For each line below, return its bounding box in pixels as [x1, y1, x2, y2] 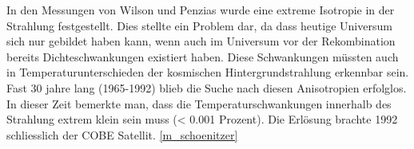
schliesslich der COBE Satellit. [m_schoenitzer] [6, 126, 238, 143]
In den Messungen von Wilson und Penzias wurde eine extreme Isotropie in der [6, 2, 395, 18]
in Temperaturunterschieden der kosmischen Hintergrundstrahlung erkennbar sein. [6, 64, 409, 80]
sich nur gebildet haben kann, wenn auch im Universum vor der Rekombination [6, 33, 396, 49]
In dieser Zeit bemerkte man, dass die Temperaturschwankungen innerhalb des [6, 95, 392, 112]
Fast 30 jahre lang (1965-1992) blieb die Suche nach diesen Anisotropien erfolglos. [6, 79, 407, 96]
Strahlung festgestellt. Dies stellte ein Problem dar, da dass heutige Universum [6, 17, 392, 33]
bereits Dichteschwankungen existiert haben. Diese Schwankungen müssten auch [6, 48, 399, 65]
